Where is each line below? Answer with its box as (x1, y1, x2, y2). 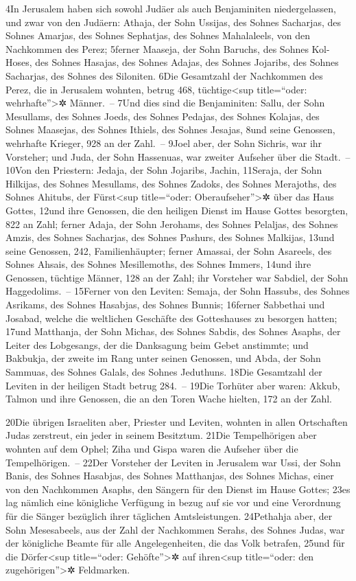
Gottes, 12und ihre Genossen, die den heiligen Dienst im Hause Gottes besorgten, (5, 203, 348, 217)
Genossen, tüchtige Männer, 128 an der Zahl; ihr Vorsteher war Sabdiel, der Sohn (5, 270, 348, 284)
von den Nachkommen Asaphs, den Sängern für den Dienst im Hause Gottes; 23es (5, 481, 351, 496)
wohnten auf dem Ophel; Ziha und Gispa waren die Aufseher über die (5, 442, 298, 455)
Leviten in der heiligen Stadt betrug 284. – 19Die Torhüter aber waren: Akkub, (5, 378, 340, 392)
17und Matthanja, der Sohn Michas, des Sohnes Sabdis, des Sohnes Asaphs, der (5, 324, 341, 339)
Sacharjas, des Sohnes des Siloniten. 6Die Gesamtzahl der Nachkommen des (5, 68, 323, 82)
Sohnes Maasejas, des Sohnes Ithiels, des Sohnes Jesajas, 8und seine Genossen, (5, 122, 335, 137)
